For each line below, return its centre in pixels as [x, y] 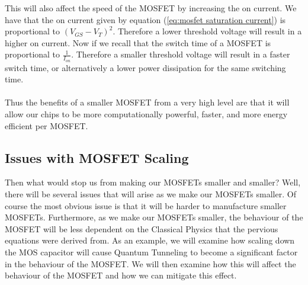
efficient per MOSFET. [46, 125]
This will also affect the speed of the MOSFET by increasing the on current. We [151, 8]
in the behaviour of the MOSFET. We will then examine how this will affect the [150, 263]
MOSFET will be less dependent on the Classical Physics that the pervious [142, 228]
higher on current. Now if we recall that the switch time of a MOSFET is [138, 42]
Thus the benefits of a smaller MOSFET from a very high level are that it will [147, 102]
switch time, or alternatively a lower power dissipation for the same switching [145, 67]
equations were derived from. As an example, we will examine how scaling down [150, 240]
